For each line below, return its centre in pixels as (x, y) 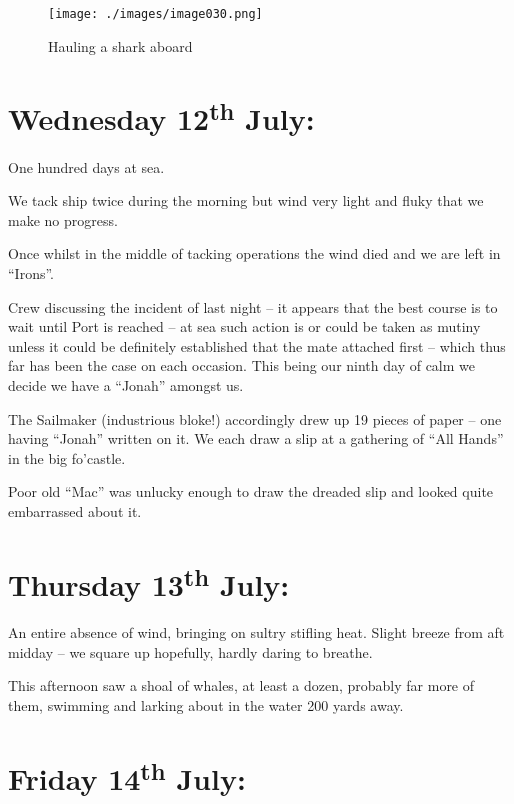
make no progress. (63, 219)
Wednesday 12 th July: (161, 116)
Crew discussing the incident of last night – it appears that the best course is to (253, 306)
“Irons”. (31, 273)
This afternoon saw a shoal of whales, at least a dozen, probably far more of (241, 685)
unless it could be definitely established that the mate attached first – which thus (257, 345)
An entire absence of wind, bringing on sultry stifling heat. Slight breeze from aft (256, 632)
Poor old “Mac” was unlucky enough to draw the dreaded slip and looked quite (251, 491)
